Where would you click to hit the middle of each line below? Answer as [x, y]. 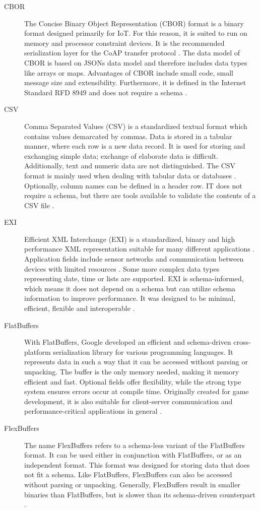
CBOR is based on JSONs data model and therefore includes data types [136, 62]
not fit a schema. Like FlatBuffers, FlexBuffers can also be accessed [128, 474]
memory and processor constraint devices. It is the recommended [124, 43]
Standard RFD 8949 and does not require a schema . [106, 92]
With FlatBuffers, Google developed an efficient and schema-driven [128, 342]
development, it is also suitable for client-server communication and [128, 401]
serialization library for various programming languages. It [143, 352]
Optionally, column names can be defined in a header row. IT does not [133, 185]
